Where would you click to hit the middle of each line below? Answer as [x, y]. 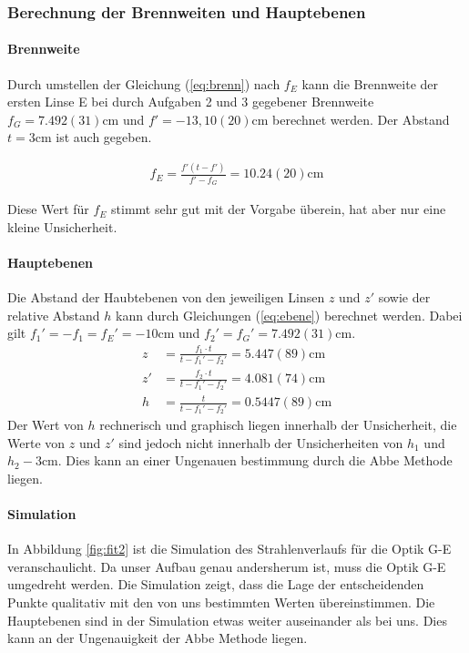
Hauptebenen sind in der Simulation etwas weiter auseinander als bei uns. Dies [227, 620]
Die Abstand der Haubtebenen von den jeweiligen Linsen [166, 297]
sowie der [404, 297]
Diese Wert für [48, 209]
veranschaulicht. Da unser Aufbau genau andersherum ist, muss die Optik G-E [227, 566]
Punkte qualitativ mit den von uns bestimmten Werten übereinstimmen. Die [221, 602]
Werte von [36, 442]
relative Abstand [54, 315]
